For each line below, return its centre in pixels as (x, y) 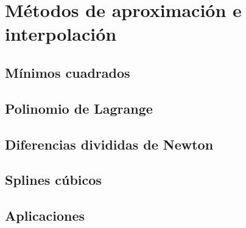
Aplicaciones (45, 216)
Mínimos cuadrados (68, 72)
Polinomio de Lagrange (79, 108)
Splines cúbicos (53, 180)
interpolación (61, 34)
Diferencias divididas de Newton (109, 144)
